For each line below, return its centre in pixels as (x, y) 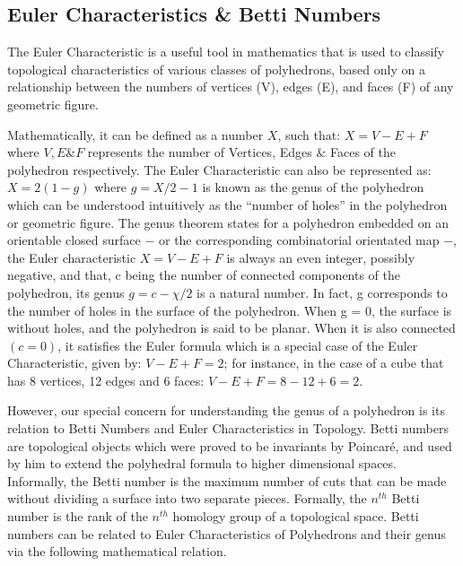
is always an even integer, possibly (321, 257)
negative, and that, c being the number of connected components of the (204, 275)
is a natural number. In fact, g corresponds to (322, 292)
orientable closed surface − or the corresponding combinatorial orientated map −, (232, 240)
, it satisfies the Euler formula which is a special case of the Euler (238, 345)
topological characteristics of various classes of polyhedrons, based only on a (216, 69)
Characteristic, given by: (74, 363)
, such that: (309, 134)
